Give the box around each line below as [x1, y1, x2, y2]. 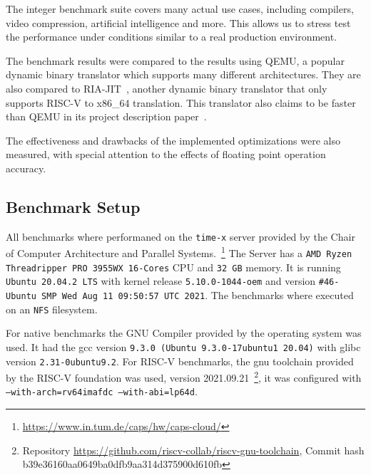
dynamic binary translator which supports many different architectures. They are [6, 67, 361, 82]
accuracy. [6, 160, 46, 175]
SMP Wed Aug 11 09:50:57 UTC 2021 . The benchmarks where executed [41, 288, 354, 303]
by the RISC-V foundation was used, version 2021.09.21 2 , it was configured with [6, 368, 362, 385]
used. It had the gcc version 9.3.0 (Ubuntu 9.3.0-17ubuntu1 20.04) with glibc [6, 339, 361, 354]
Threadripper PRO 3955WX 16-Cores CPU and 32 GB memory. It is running [6, 259, 341, 274]
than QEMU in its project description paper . [6, 109, 207, 124]
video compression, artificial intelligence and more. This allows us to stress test [6, 15, 351, 30]
